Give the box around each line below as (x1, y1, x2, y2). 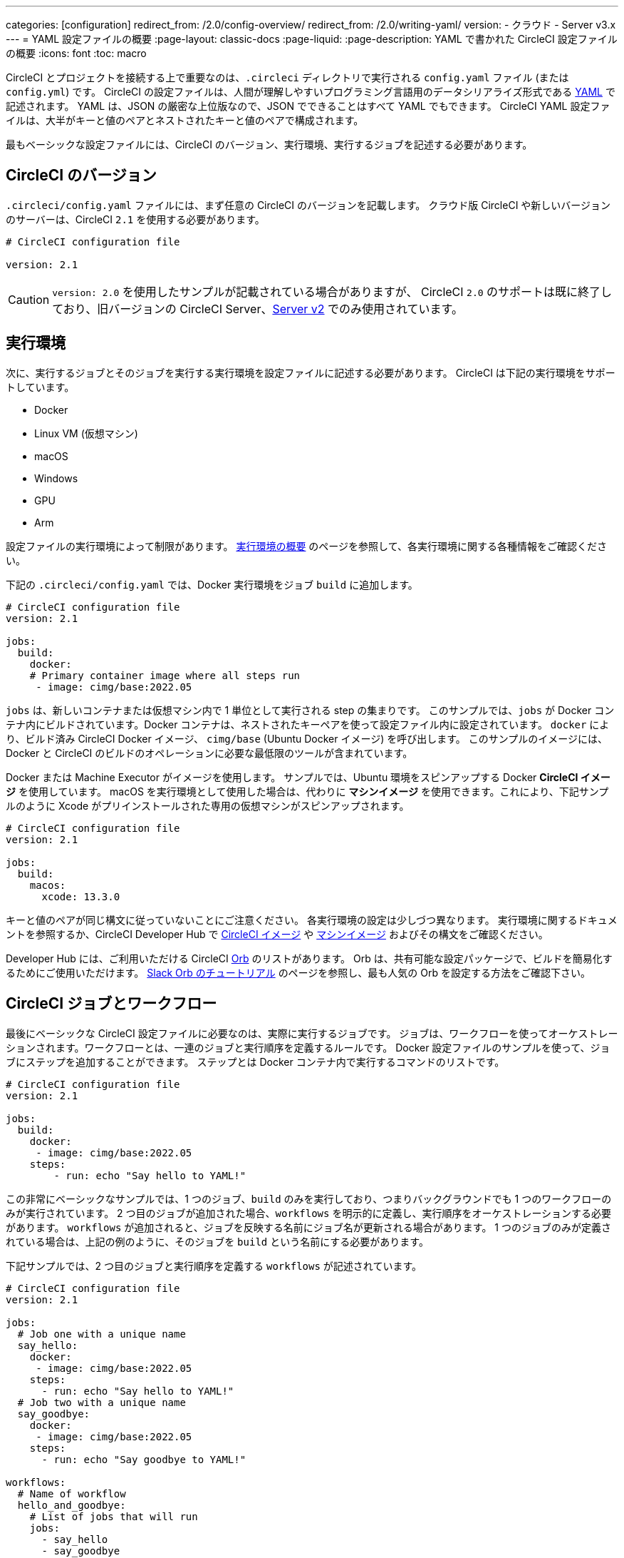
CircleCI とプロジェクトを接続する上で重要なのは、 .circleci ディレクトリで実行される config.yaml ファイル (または (6, 71, 569, 83)
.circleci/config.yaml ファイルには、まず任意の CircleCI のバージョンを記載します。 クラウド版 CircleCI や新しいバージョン (6, 198, 611, 211)
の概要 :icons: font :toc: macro (6, 47, 147, 59)
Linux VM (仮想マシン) (34, 427, 138, 439)
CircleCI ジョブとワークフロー (6, 994, 217, 1013)
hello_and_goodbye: (17, 1499, 126, 1511)
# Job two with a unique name (17, 1396, 186, 1408)
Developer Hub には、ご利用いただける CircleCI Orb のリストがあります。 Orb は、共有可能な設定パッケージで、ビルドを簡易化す (6, 952, 613, 964)
